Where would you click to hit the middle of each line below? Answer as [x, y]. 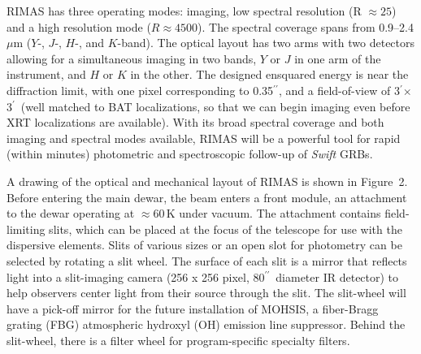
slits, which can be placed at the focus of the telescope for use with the [226, 229]
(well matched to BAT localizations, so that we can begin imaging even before [215, 106]
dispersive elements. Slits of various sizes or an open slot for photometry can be [204, 245]
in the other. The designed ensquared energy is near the [269, 74]
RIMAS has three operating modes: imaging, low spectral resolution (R [184, 11]
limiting [26, 229]
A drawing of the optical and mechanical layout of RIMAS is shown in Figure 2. [207, 181]
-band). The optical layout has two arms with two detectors [266, 43]
